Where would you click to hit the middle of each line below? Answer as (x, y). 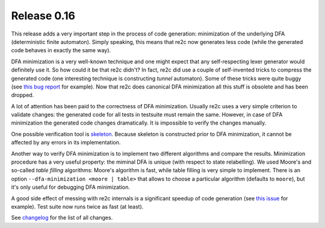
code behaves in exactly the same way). (61, 51)
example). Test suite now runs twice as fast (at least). (77, 206)
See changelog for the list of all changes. (62, 218)
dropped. (23, 95)
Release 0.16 (43, 16)
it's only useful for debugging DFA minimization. (71, 187)
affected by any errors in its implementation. (66, 143)
